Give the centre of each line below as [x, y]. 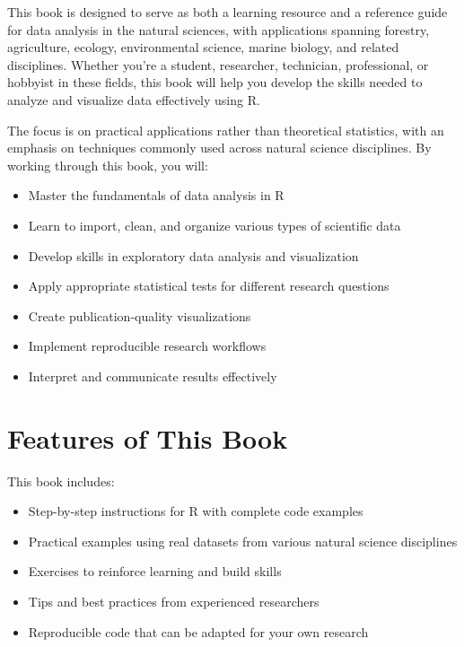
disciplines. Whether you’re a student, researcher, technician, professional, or [218, 64]
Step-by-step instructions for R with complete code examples [196, 511]
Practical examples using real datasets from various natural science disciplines [243, 541]
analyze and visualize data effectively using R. [134, 99]
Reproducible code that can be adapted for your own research [198, 631]
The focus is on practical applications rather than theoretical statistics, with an [226, 130]
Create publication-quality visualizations [140, 315]
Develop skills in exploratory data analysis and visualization [193, 255]
